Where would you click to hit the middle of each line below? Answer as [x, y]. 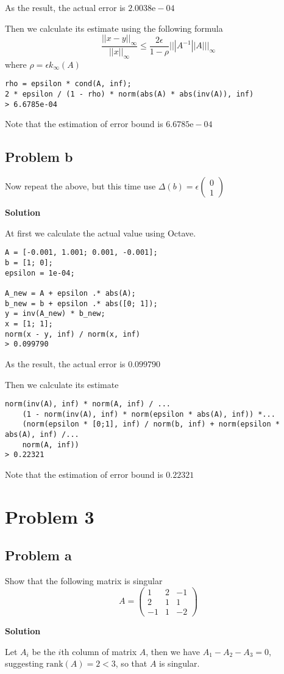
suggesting [24, 663]
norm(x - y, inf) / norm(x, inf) [73, 334]
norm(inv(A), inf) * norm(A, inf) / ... [88, 404]
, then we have [173, 651]
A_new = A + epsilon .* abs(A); [70, 293]
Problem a [38, 555]
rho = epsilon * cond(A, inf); [68, 84]
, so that [131, 663]
